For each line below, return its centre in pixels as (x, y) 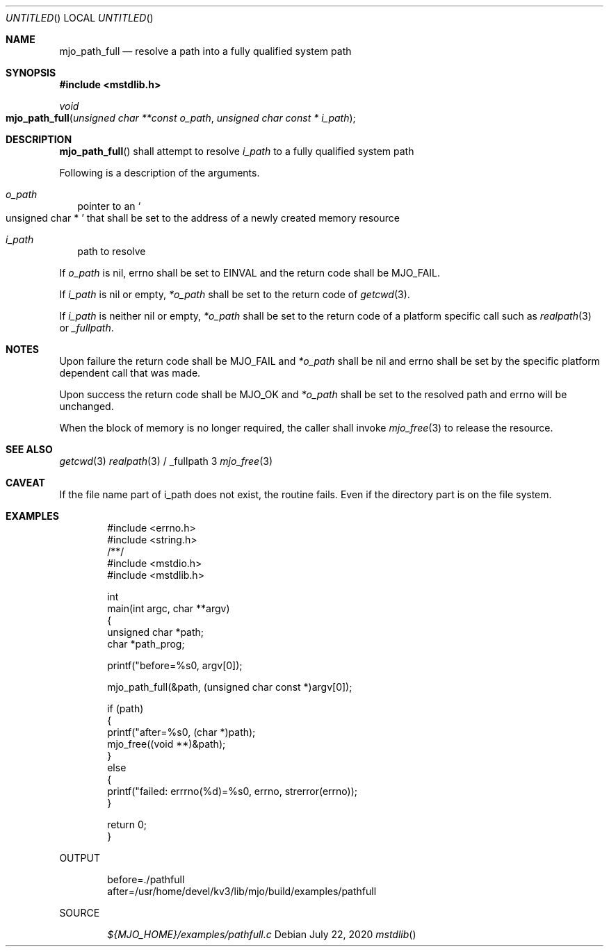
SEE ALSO (29, 449)
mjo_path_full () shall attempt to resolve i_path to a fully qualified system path (237, 151)
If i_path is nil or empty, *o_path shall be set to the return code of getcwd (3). (235, 294)
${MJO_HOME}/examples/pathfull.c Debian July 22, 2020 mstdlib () (262, 934)
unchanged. (87, 406)
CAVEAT (25, 483)
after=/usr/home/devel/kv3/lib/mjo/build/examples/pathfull (242, 891)
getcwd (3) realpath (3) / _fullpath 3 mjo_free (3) (166, 461)
